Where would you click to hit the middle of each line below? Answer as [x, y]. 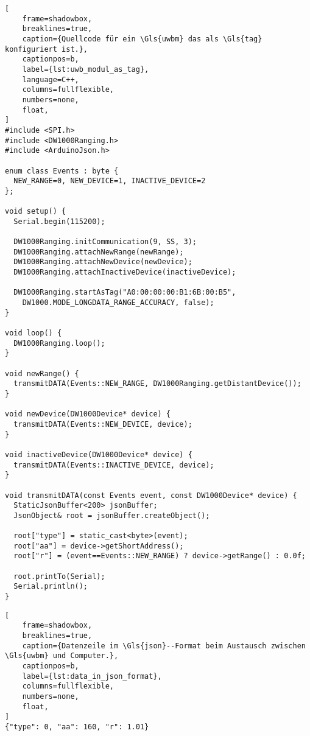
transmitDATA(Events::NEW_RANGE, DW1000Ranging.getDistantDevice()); [157, 384]
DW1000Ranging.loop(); [59, 343]
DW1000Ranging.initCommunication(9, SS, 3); [105, 242]
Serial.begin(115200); [59, 221]
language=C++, [51, 79]
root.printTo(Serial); [59, 576]
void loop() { [33, 333]
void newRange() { [42, 373]
